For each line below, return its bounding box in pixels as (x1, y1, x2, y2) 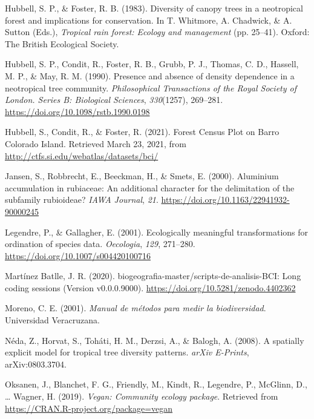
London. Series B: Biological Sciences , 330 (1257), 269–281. (5, 93, 223, 106)
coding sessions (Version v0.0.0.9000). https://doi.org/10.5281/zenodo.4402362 (5, 281, 296, 294)
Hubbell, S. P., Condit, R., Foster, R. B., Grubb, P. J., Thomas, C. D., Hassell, (5, 58, 299, 70)
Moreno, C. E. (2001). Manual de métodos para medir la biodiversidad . (5, 302, 266, 314)
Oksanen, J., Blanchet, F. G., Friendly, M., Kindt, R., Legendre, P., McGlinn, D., (5, 378, 307, 391)
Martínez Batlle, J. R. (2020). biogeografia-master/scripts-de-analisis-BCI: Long (5, 269, 301, 282)
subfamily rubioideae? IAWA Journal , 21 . (5, 193, 159, 206)
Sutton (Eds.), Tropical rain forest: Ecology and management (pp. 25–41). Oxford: (5, 25, 310, 38)
